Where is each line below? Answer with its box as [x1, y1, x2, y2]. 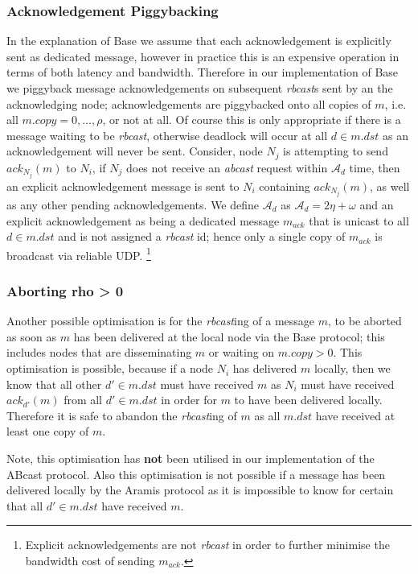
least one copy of [6, 423, 89, 440]
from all [64, 391, 103, 408]
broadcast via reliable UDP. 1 [6, 244, 151, 263]
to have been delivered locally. [234, 391, 383, 408]
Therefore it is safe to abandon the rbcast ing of [6, 407, 237, 423]
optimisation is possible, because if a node [6, 360, 214, 377]
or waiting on [208, 344, 275, 361]
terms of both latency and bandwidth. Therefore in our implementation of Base [6, 64, 399, 81]
